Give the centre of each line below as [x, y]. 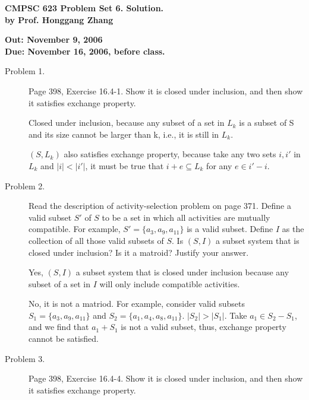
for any [219, 165]
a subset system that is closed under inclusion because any [182, 272]
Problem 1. [25, 71]
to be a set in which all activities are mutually [186, 217]
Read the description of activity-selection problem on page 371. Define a [160, 206]
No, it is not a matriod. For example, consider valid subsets [137, 304]
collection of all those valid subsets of [96, 240]
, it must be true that [124, 165]
